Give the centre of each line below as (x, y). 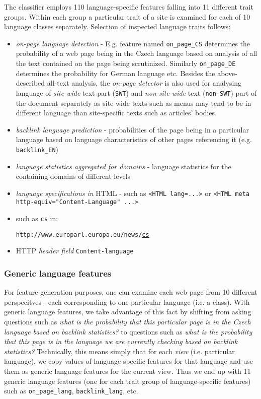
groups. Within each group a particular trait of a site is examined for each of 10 (127, 16)
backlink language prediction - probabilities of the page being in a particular (132, 129)
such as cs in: (37, 218)
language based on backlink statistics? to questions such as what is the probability (128, 331)
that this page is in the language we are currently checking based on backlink (121, 341)
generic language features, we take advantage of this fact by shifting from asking (128, 312)
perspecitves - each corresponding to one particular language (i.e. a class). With (127, 302)
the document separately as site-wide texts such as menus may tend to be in (134, 103)
